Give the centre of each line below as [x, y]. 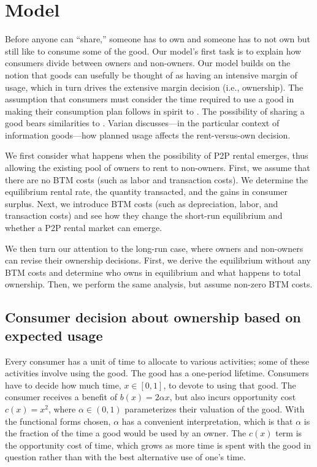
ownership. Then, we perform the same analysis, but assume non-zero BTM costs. [159, 284]
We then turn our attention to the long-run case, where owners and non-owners [154, 248]
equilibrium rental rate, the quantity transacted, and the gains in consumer [146, 192]
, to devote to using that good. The [230, 385]
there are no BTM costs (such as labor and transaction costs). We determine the [156, 179]
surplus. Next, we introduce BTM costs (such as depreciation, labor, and [142, 203]
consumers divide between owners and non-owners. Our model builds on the [148, 63]
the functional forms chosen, [58, 421]
